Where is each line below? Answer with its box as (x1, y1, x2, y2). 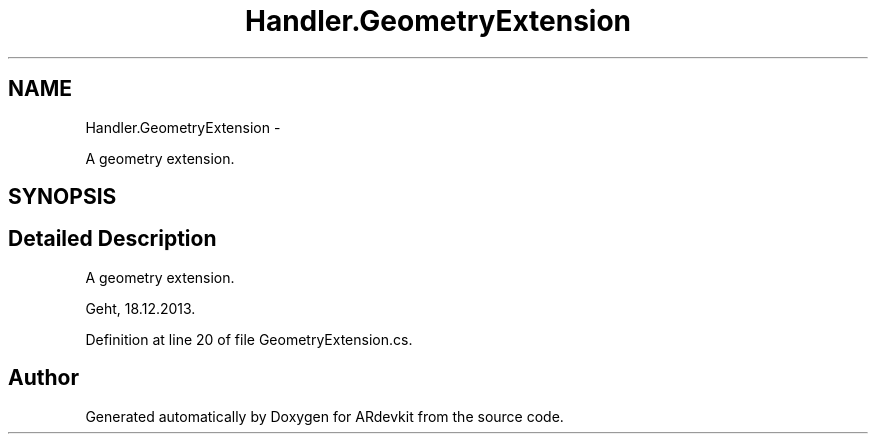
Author (8, 365, 79, 391)
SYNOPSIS (8, 184, 117, 210)
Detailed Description (8, 226, 217, 252)
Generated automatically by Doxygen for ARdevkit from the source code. (85, 407, 564, 425)
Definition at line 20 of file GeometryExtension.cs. (85, 330, 413, 348)
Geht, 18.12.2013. (85, 299, 196, 317)
